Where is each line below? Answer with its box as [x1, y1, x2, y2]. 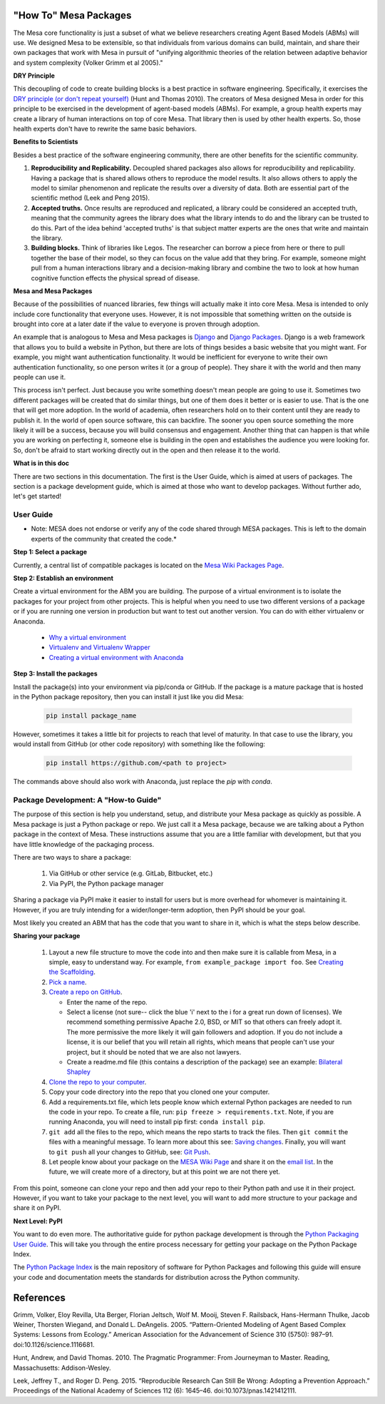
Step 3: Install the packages [13, 669, 98, 678]
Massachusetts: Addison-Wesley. [13, 1363, 111, 1372]
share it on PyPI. [13, 1204, 61, 1212]
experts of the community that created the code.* [31, 534, 178, 543]
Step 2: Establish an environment [13, 574, 114, 583]
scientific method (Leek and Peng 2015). [31, 193, 150, 203]
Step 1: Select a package [13, 548, 88, 556]
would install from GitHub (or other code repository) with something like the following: [13, 740, 265, 748]
